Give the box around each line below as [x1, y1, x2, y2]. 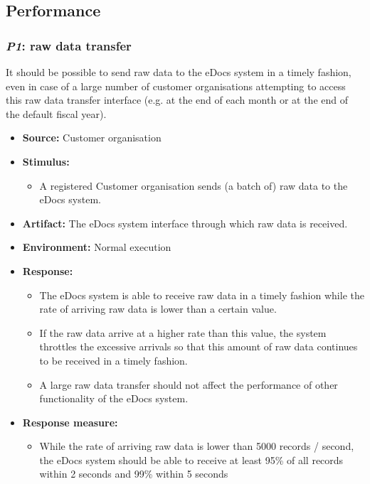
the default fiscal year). [6, 106, 107, 121]
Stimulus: [22, 154, 70, 168]
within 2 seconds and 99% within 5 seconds [39, 466, 228, 481]
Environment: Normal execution [22, 240, 171, 254]
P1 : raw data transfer [6, 36, 132, 54]
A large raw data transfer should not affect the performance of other [39, 377, 338, 392]
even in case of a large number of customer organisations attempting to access [6, 78, 346, 93]
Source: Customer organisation [22, 130, 162, 145]
